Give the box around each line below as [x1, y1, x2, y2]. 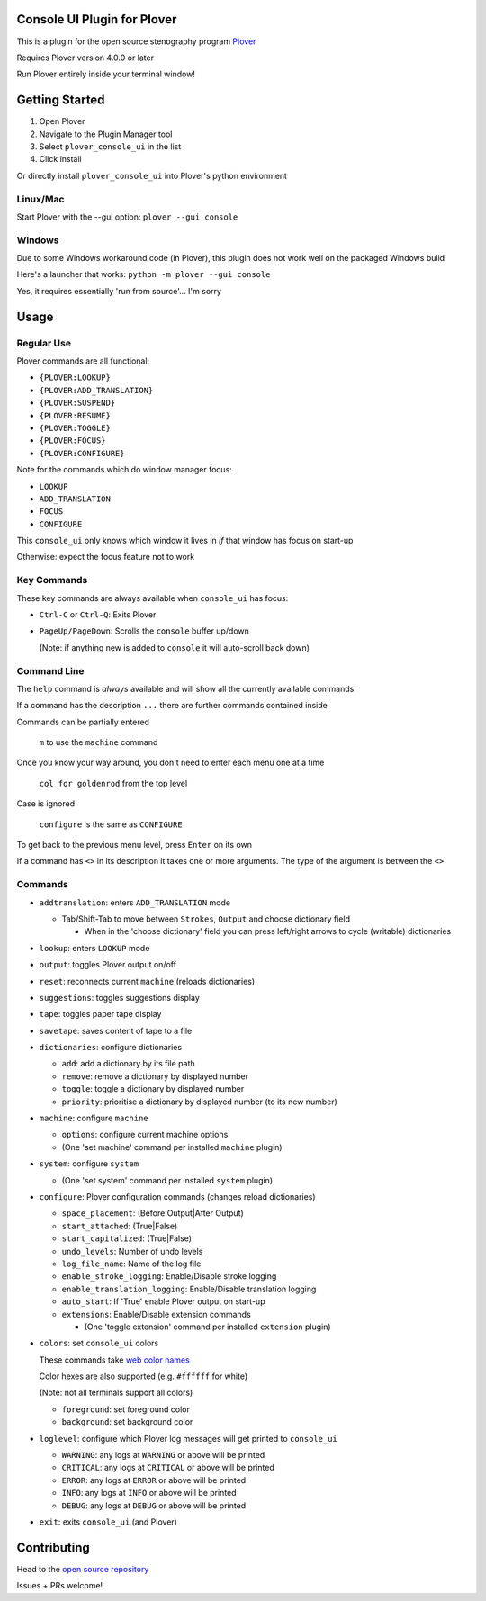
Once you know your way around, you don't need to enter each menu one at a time [16, 757, 325, 769]
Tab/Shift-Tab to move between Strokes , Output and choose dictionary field [61, 913, 351, 924]
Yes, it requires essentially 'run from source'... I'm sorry [16, 285, 222, 296]
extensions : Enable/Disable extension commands [61, 1309, 251, 1319]
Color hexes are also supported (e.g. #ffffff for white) [39, 1371, 248, 1381]
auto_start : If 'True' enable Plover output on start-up [61, 1296, 265, 1307]
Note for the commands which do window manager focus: [16, 464, 233, 475]
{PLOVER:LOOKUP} [39, 373, 112, 382]
